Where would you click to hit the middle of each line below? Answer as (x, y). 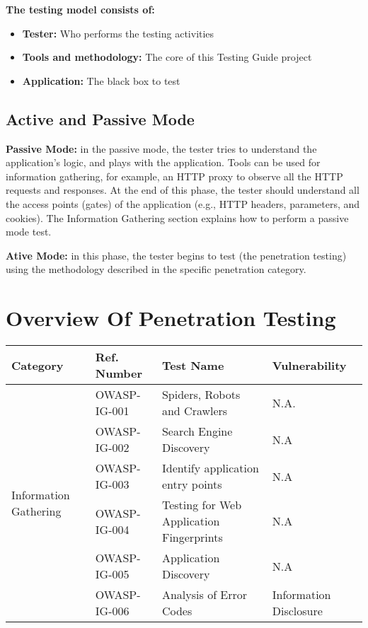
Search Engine (197, 431)
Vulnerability (309, 365)
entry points (192, 484)
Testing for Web (202, 505)
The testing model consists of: (80, 9)
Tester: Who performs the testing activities (118, 33)
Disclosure (297, 611)
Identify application (210, 468)
